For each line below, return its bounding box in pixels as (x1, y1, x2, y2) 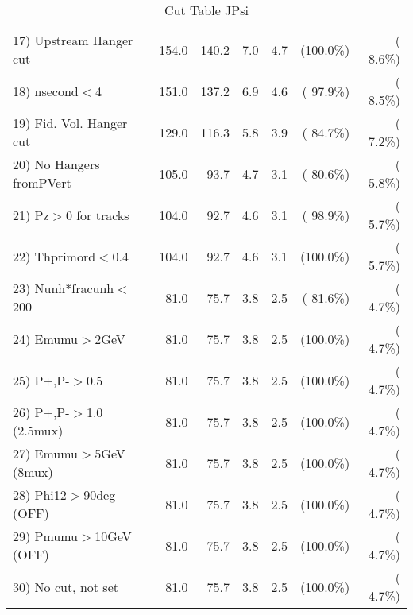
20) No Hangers (13, 155, 100, 173)
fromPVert (13, 173, 71, 191)
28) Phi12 (13, 485, 67, 504)
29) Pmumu (13, 527, 79, 545)
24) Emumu (13, 329, 79, 348)
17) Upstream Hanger (13, 31, 133, 49)
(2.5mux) (13, 421, 64, 439)
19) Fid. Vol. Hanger (13, 114, 128, 132)
